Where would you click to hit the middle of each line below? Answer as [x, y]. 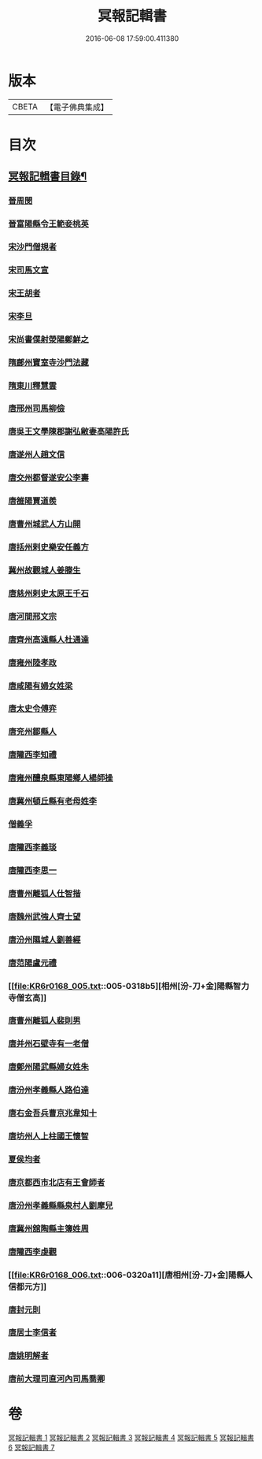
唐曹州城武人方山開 [44, 524]
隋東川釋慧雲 [33, 385]
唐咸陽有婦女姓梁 [41, 686]
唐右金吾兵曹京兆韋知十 [52, 1113]
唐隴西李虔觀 [33, 1251]
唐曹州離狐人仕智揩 [44, 893]
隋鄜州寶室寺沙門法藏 [48, 362]
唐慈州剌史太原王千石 [48, 593]
